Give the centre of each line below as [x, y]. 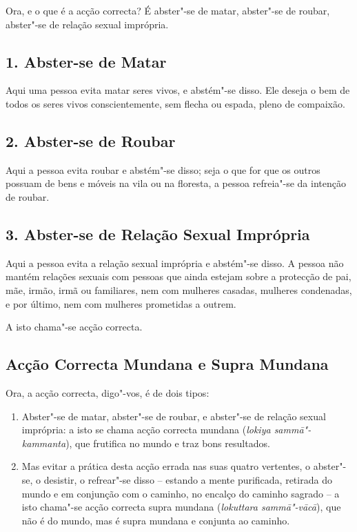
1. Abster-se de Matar [86, 61]
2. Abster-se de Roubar [91, 140]
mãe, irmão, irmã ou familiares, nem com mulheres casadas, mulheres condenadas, [179, 289]
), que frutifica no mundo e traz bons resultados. [168, 443]
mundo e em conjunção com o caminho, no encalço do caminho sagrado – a [181, 493]
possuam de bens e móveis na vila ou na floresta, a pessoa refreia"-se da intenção [176, 183]
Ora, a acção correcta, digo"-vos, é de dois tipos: [108, 392]
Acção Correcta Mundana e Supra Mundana [167, 364]
